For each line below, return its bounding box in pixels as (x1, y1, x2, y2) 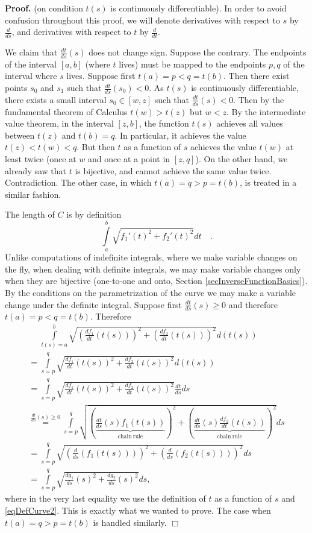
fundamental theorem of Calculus (5, 105, 128, 118)
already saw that (5, 164, 67, 177)
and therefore (228, 298, 278, 311)
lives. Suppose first (66, 69, 136, 82)
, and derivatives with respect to (11, 25, 131, 38)
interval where (5, 69, 57, 82)
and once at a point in (88, 153, 170, 165)
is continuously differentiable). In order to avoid (110, 2, 287, 14)
